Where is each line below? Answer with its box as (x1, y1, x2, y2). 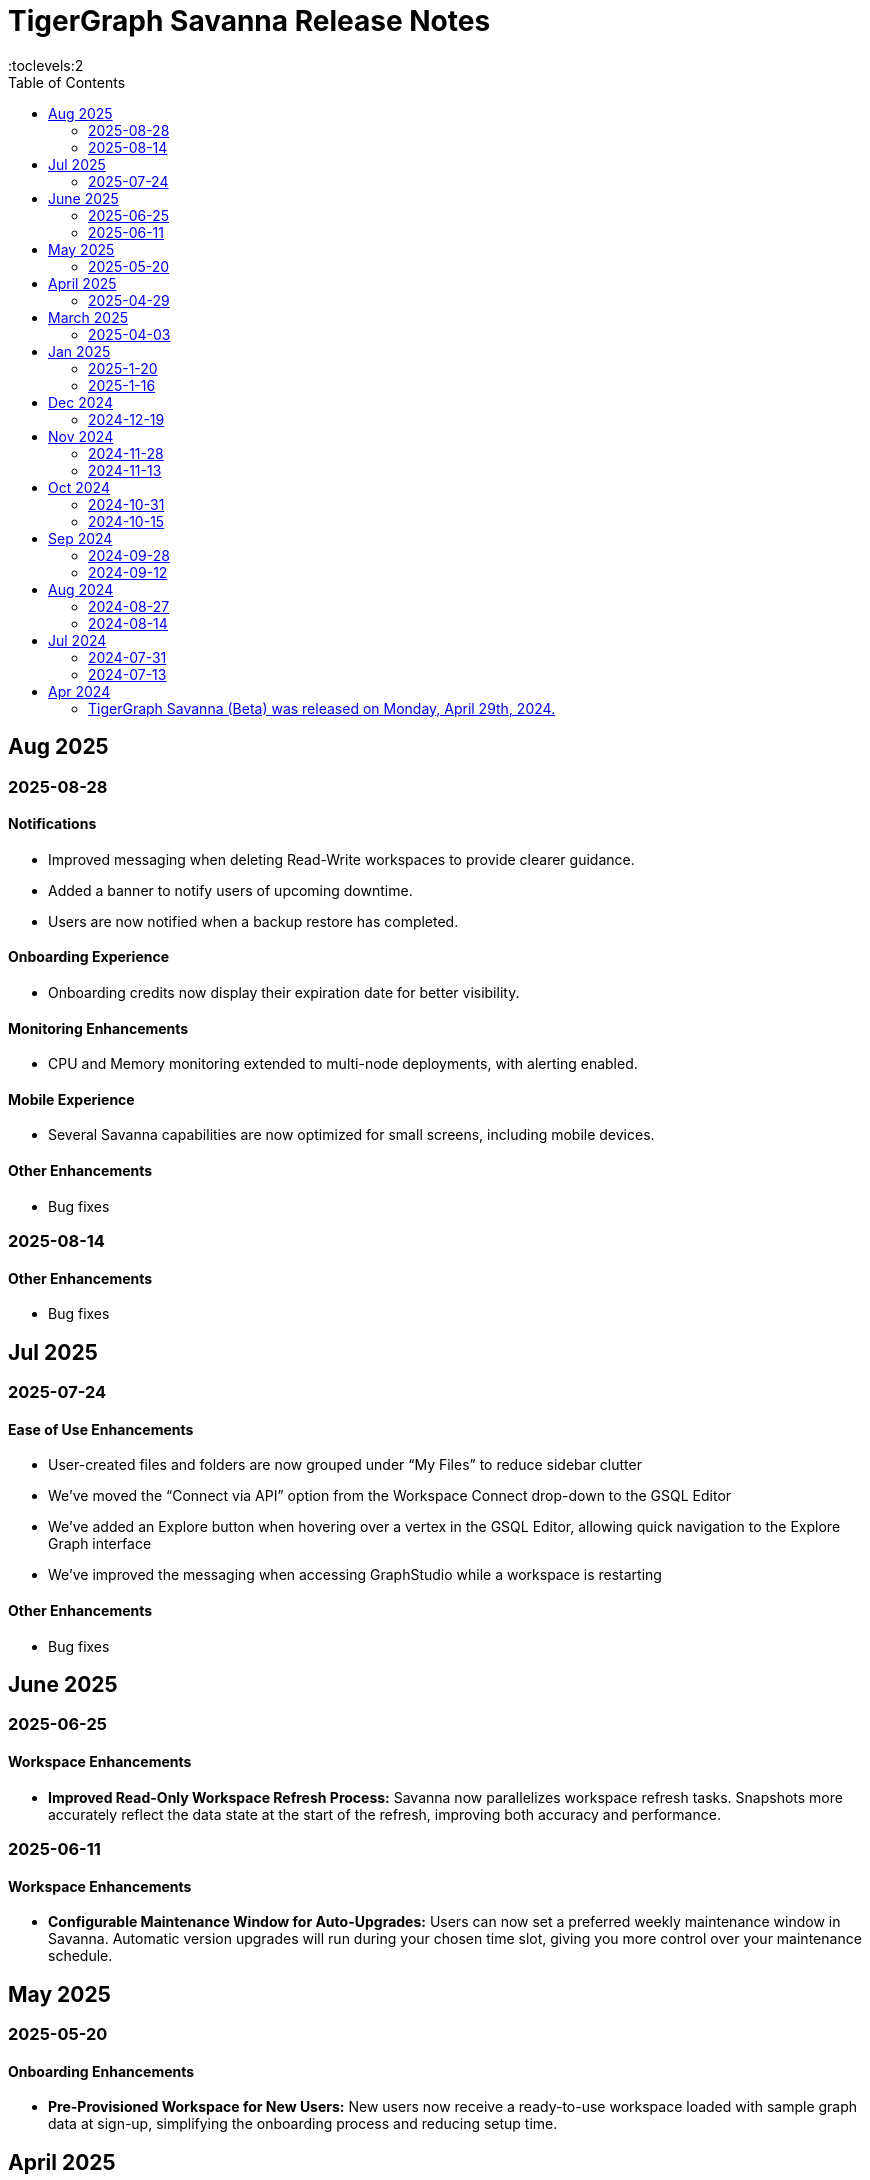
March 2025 (48, 308, 128, 326)
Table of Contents (8, 73, 126, 91)
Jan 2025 (48, 342, 111, 360)
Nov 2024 (48, 427, 114, 445)
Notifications (8, 815, 97, 833)
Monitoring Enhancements (8, 1019, 189, 1037)
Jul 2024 (48, 631, 107, 649)
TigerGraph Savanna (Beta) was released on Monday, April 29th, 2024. (88, 699, 556, 717)
